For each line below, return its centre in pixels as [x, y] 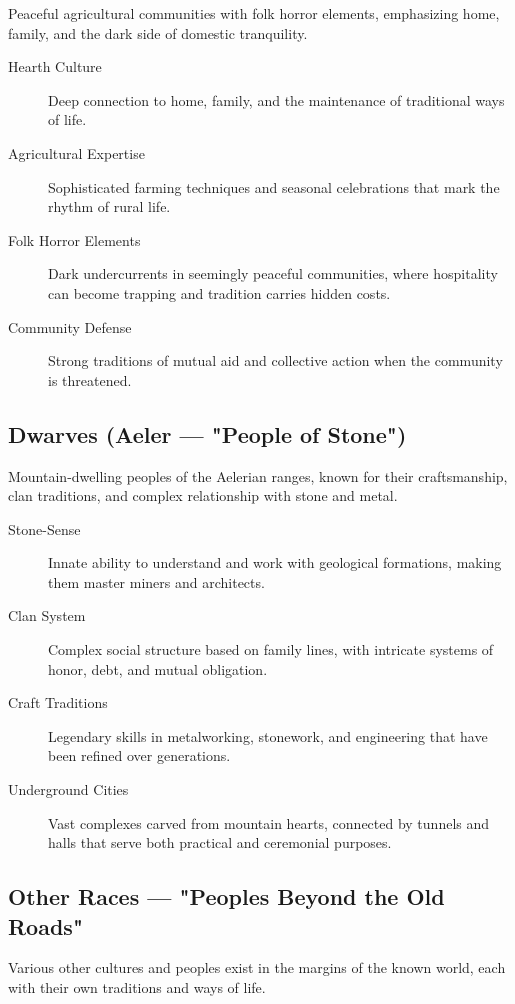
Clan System [47, 615]
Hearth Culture [55, 66]
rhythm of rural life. [109, 206]
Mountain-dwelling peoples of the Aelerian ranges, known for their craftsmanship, [258, 475]
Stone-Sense [44, 528]
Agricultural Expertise [76, 152]
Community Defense [70, 326]
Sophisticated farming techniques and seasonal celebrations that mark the [274, 186]
